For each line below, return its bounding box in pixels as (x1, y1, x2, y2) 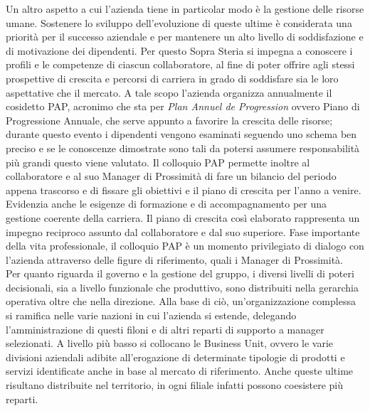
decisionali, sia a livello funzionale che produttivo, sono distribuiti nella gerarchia (6, 279, 359, 294)
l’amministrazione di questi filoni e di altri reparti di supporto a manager (6, 321, 324, 336)
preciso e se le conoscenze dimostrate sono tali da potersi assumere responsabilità (6, 140, 360, 155)
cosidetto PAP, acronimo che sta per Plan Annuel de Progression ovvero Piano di (6, 99, 360, 114)
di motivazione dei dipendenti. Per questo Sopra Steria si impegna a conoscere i (6, 43, 353, 58)
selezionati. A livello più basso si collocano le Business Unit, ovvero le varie (6, 336, 334, 351)
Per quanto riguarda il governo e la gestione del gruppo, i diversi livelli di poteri (6, 266, 354, 281)
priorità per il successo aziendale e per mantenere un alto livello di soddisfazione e (6, 29, 364, 44)
